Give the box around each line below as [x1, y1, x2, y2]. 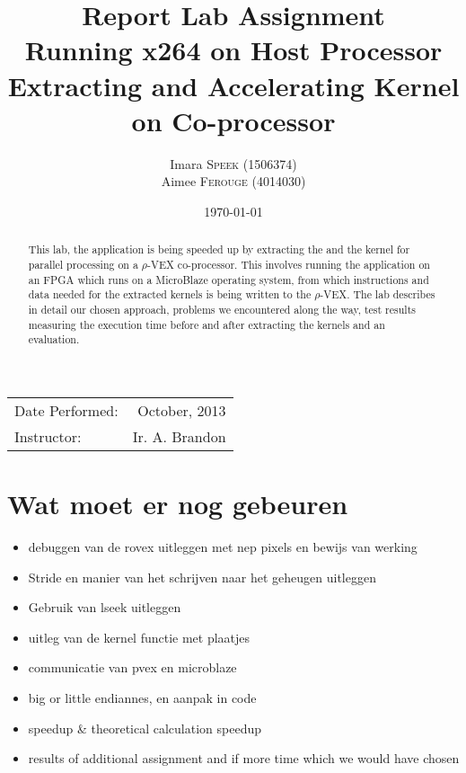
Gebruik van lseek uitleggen [28, 598, 181, 617]
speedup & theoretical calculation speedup [28, 718, 262, 737]
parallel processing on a [28, 256, 138, 271]
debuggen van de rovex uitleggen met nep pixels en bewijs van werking [28, 537, 418, 555]
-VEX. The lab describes [320, 287, 435, 302]
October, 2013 [137, 399, 226, 421]
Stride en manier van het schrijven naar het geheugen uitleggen [28, 567, 376, 586]
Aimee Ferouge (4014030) [161, 172, 306, 191]
